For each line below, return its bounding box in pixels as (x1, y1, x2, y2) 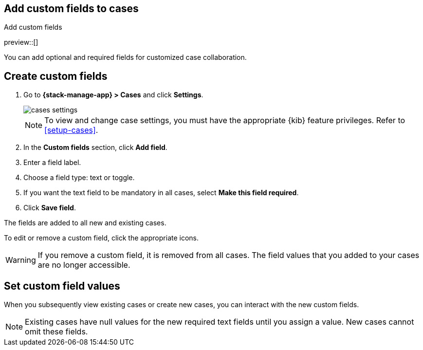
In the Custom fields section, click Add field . (23, 143, 167, 152)
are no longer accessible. (37, 260, 130, 270)
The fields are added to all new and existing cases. (4, 219, 166, 227)
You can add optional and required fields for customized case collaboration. (4, 53, 247, 62)
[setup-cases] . (44, 125, 98, 135)
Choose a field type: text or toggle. (23, 173, 135, 182)
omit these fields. (25, 327, 88, 337)
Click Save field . (23, 203, 76, 212)
